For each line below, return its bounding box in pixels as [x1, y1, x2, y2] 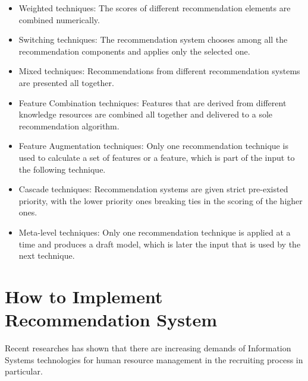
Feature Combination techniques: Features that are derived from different [18, 96, 287, 109]
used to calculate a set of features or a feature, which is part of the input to [18, 151, 295, 163]
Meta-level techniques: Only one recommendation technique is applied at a [18, 226, 291, 238]
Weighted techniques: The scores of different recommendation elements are [18, 2, 291, 14]
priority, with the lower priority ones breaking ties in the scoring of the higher [18, 194, 303, 207]
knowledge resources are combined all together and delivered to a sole [18, 108, 273, 120]
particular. [5, 365, 43, 377]
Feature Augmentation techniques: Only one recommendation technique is [18, 139, 288, 152]
